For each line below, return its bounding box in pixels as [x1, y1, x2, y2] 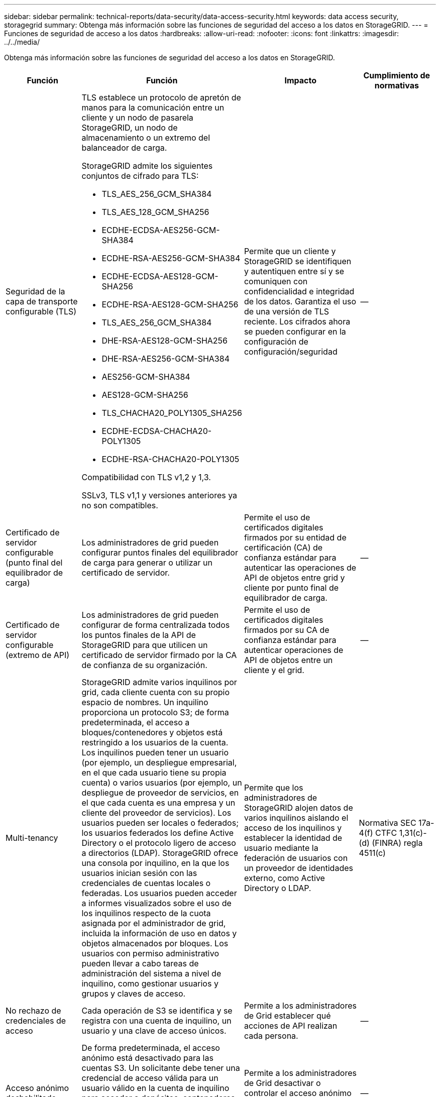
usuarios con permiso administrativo [81, 948, 219, 958]
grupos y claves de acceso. [81, 989, 186, 999]
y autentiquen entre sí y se [244, 266, 345, 276]
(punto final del [6, 558, 63, 568]
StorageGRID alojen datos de [244, 803, 353, 813]
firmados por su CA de [244, 625, 329, 635]
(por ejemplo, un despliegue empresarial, [81, 757, 237, 767]
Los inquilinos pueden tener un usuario [81, 747, 229, 757]
